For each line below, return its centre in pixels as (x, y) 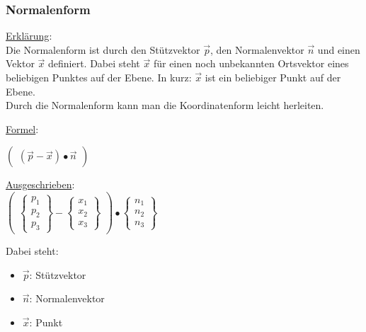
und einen (339, 49)
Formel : (22, 128)
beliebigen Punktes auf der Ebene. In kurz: (99, 77)
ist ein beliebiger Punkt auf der (273, 77)
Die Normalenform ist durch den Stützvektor (103, 49)
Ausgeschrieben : (40, 184)
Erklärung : (29, 36)
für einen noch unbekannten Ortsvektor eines (251, 63)
